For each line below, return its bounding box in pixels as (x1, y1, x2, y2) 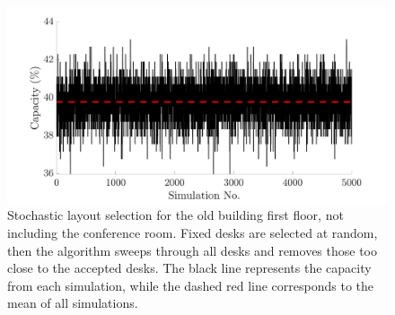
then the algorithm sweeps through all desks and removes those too (7, 241, 377, 259)
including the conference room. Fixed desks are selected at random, (7, 223, 378, 241)
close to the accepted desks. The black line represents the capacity (7, 258, 372, 277)
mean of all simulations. (7, 293, 138, 312)
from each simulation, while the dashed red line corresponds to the (7, 276, 374, 294)
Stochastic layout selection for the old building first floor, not (7, 206, 344, 224)
